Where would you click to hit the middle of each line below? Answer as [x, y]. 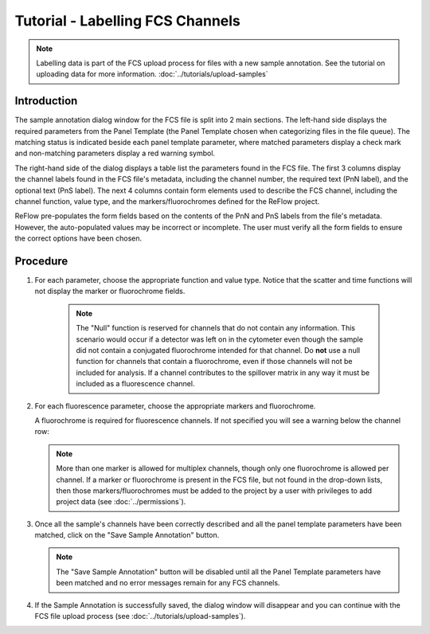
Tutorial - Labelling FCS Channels [127, 21]
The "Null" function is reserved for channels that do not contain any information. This [216, 328]
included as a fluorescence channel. [135, 384]
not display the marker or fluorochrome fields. [110, 292]
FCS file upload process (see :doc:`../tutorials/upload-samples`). [140, 616]
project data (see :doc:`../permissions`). [121, 502]
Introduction [46, 101]
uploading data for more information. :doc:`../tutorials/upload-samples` [152, 74]
